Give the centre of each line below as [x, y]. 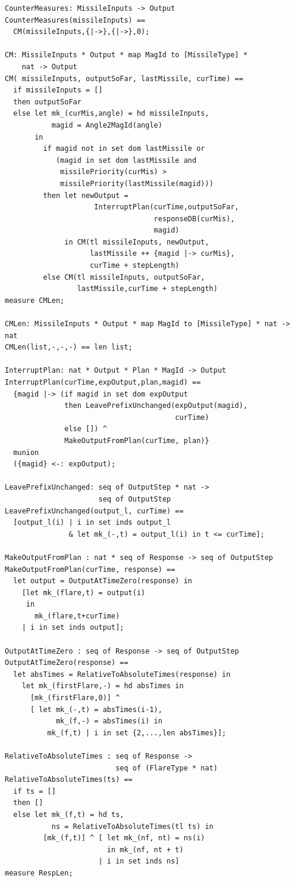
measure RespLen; [39, 873]
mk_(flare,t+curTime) [77, 616]
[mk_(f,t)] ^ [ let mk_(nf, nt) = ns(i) [124, 838]
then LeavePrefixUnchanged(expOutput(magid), [156, 406]
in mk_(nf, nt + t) [145, 849]
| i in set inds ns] [139, 861]
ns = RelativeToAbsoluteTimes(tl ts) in [132, 826]
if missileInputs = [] [58, 90]
